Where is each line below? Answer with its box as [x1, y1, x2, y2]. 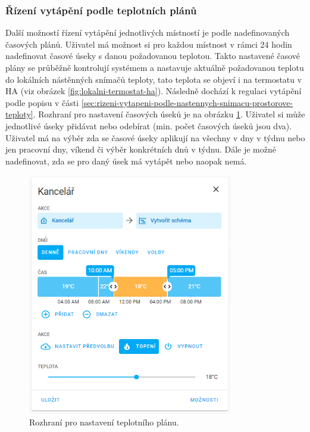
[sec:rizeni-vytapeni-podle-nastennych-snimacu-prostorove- [81, 96, 293, 108]
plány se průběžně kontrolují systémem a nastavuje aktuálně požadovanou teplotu [5, 61, 304, 73]
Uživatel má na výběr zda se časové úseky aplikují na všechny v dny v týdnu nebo [5, 131, 305, 144]
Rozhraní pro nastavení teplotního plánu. [29, 415, 179, 428]
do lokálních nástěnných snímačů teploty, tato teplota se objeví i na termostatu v [5, 73, 302, 85]
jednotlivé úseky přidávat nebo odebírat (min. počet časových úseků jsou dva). [5, 119, 292, 132]
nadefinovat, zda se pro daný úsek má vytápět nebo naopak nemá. [5, 154, 247, 167]
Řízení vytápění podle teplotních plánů [5, 2, 197, 17]
